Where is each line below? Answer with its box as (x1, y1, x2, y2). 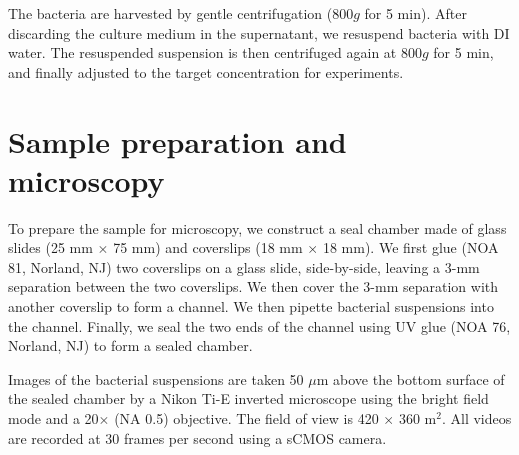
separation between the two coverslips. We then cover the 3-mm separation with (8, 276, 499, 297)
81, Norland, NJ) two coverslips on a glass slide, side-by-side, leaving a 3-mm (8, 256, 480, 277)
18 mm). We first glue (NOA (322, 237, 499, 258)
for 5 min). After (364, 3, 467, 23)
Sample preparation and (8, 120, 347, 161)
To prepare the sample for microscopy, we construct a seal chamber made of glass (8, 217, 507, 238)
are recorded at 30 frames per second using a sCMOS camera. (8, 427, 387, 448)
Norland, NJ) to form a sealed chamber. (8, 335, 253, 356)
